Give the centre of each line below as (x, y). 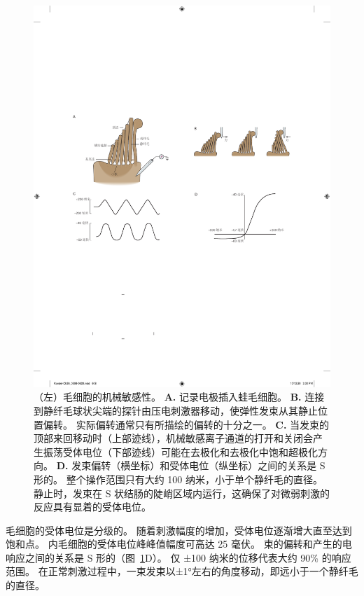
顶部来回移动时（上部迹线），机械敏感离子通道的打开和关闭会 (173, 438)
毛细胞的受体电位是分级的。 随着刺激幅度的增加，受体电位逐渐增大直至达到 (179, 530)
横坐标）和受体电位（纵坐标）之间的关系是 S (223, 465)
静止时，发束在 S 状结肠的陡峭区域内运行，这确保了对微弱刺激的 (182, 493)
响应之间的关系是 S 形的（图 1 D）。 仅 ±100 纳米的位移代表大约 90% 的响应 (178, 557)
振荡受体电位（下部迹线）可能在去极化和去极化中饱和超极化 (180, 451)
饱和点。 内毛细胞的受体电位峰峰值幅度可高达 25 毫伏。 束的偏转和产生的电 (179, 544)
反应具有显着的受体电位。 (92, 507)
